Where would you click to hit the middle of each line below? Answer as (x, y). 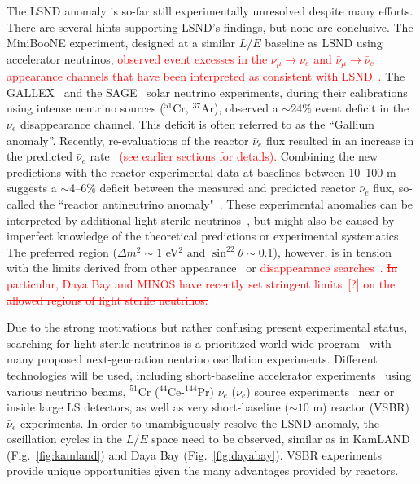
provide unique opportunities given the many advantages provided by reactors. (203, 471)
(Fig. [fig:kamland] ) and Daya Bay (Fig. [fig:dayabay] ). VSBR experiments (195, 454)
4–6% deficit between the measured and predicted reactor (212, 188)
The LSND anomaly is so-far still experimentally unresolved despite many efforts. (210, 11)
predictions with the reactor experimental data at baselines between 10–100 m (201, 172)
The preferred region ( (62, 251)
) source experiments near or (320, 391)
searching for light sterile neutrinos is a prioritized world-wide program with (199, 343)
